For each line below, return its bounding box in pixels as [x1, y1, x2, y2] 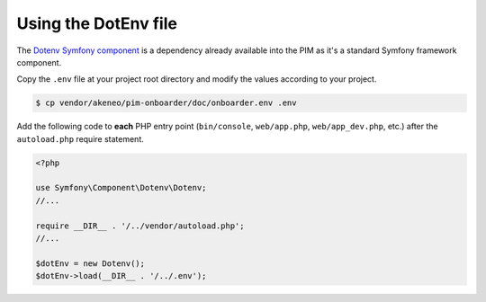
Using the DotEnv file [16, 13, 177, 33]
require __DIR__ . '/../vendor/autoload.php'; [35, 220, 245, 231]
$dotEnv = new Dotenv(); [35, 258, 146, 269]
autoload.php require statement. [16, 133, 144, 144]
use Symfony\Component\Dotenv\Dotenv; [35, 182, 207, 193]
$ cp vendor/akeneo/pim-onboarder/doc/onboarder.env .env [35, 98, 297, 108]
